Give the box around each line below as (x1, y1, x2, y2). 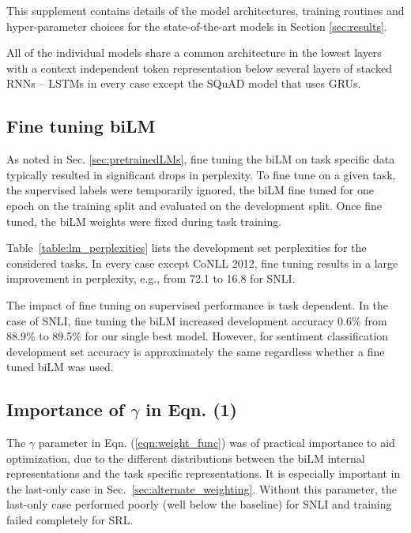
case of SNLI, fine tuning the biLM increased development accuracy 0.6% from (6, 312, 387, 328)
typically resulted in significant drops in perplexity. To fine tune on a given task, (6, 166, 396, 182)
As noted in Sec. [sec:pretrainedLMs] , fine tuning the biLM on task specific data (6, 151, 395, 167)
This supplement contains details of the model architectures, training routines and (6, 2, 405, 18)
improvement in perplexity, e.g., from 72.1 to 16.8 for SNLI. (6, 270, 296, 287)
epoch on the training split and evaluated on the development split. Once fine (6, 197, 383, 213)
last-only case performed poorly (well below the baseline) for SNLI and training (6, 496, 392, 512)
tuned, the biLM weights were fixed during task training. (6, 212, 282, 229)
